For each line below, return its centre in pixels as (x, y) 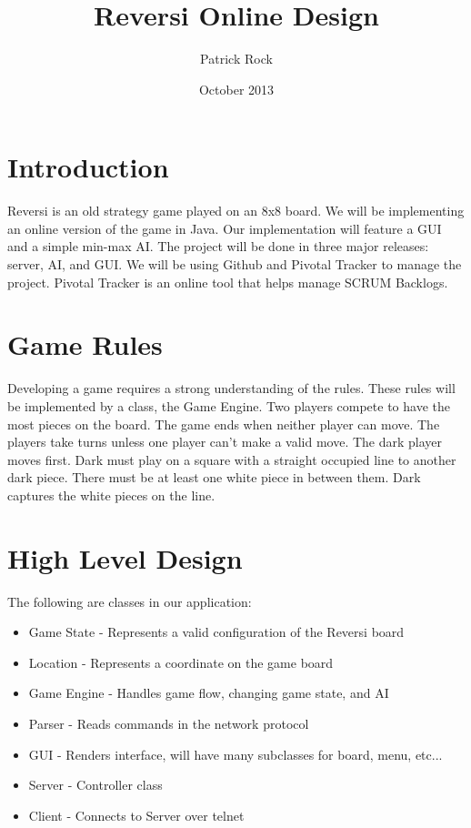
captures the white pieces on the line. (111, 495)
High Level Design (125, 557)
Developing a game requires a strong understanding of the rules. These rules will (231, 388)
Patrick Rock (236, 59)
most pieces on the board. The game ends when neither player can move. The (224, 424)
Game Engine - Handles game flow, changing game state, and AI (209, 693)
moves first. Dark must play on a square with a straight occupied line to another (232, 459)
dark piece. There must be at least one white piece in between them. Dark (214, 477)
